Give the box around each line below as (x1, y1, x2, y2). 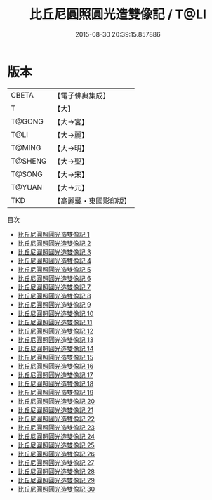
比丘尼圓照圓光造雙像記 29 (17, 475, 95, 485)
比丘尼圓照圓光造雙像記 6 (17, 274, 91, 282)
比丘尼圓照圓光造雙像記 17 (17, 370, 93, 379)
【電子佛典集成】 (53, 91, 110, 100)
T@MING (11, 143, 41, 152)
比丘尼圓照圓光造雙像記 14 (17, 344, 94, 353)
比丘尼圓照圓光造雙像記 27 (17, 458, 95, 467)
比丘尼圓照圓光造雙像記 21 (17, 405, 93, 414)
